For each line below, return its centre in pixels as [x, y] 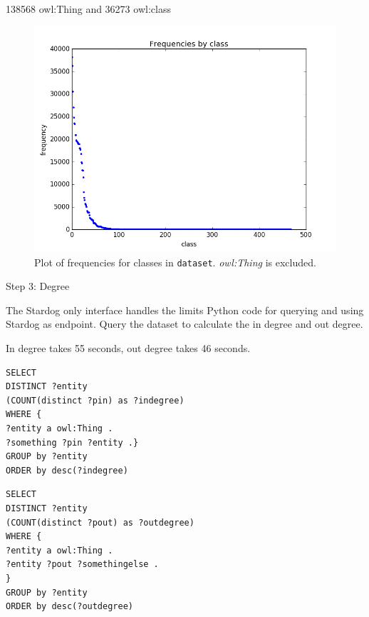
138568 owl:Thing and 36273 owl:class [88, 9]
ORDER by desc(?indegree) [67, 470]
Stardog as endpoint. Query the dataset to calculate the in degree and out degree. [184, 324]
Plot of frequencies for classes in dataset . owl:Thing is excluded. [175, 262]
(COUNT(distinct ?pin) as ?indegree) [95, 400]
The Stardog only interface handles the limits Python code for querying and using [185, 310]
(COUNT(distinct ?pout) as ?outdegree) [100, 522]
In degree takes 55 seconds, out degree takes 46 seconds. [128, 348]
